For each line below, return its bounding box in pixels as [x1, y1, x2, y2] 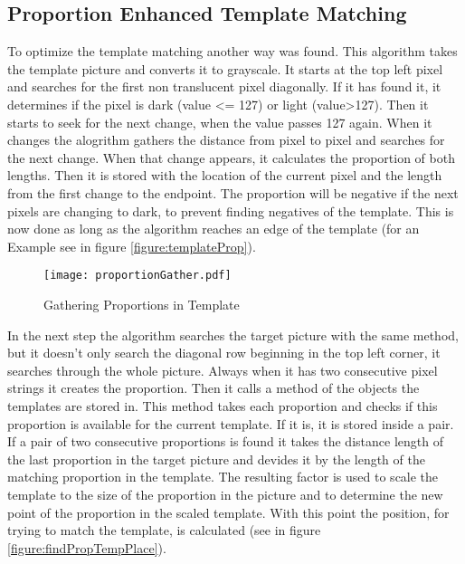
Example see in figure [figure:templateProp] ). [7, 236, 256, 255]
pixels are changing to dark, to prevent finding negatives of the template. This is [7, 201, 454, 220]
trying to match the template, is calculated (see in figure [7, 521, 321, 540]
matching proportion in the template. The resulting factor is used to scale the [7, 467, 439, 486]
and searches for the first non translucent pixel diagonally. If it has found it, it [7, 77, 441, 96]
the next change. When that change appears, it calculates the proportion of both [7, 148, 455, 167]
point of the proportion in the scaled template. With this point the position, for [7, 502, 450, 521]
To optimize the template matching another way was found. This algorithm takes [7, 42, 458, 61]
